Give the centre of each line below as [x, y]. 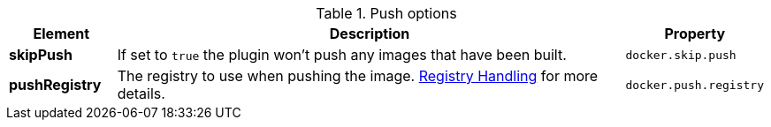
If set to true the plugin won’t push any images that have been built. [342, 55]
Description [370, 34]
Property [695, 34]
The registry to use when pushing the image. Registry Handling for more [358, 76]
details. [141, 93]
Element [61, 34]
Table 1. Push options [386, 13]
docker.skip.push [681, 55]
